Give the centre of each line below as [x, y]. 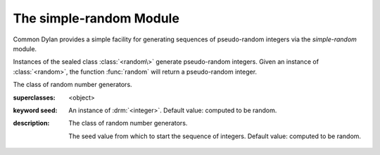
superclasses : [34, 97]
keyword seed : [35, 110]
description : [31, 123]
